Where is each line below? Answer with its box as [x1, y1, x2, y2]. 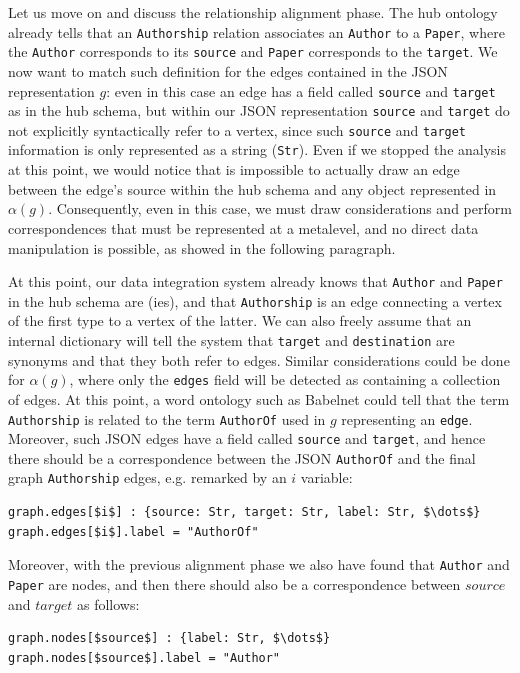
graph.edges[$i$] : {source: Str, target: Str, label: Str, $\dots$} [8, 505, 481, 520]
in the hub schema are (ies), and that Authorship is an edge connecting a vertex [8, 290, 502, 311]
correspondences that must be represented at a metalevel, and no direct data [8, 217, 479, 238]
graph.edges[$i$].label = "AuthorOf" [8, 524, 259, 539]
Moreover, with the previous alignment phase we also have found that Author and [8, 554, 510, 575]
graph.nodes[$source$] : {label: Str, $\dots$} [8, 631, 331, 646]
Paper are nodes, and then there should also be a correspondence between [8, 573, 461, 594]
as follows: [76, 593, 140, 614]
